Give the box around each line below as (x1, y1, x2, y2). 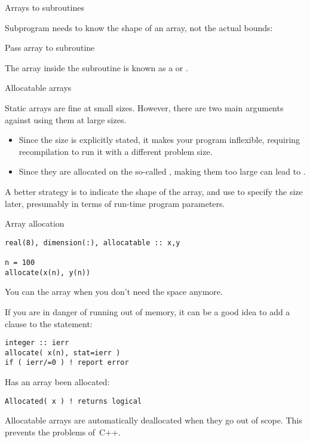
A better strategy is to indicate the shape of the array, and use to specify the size (5, 185, 303, 197)
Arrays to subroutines (5, 1, 84, 13)
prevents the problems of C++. (5, 425, 121, 438)
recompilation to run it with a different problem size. (19, 145, 213, 157)
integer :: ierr (5, 339, 69, 347)
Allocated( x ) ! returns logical (5, 397, 142, 406)
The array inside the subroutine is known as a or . (5, 61, 188, 74)
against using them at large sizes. (5, 113, 127, 126)
